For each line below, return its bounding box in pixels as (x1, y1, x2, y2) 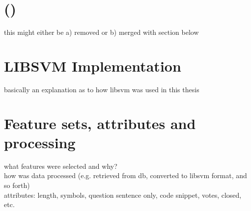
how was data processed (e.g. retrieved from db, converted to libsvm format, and (4, 170, 247, 181)
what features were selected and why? (4, 160, 117, 171)
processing (4, 132, 76, 152)
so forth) (4, 180, 30, 190)
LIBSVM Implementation (4, 55, 181, 76)
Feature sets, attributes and (4, 113, 196, 133)
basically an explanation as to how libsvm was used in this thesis (4, 84, 199, 94)
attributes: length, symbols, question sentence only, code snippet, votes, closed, (4, 189, 242, 200)
